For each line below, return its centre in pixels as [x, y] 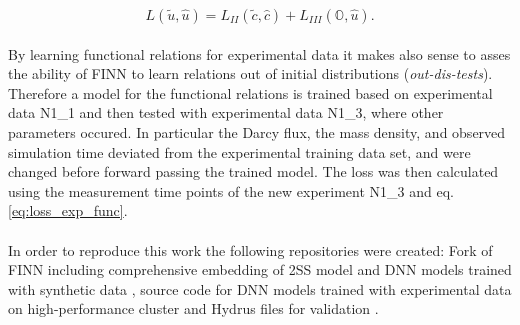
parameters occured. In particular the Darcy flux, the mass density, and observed [257, 131]
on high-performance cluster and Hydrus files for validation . [193, 308]
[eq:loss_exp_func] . [68, 210]
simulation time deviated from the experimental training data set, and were [239, 151]
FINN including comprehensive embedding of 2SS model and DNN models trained [260, 269]
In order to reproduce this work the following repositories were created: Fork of [250, 249]
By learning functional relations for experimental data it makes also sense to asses [259, 53]
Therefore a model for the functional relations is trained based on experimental [250, 92]
